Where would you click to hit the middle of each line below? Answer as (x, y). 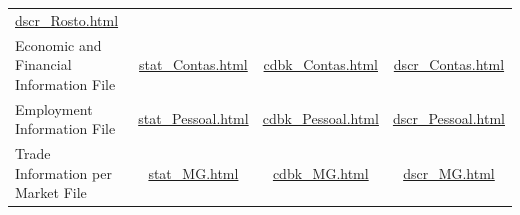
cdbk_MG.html (320, 172)
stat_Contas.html (193, 64)
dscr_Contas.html (449, 64)
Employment (54, 108)
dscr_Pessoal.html (448, 118)
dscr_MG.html (449, 172)
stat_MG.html (193, 172)
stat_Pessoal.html (193, 118)
